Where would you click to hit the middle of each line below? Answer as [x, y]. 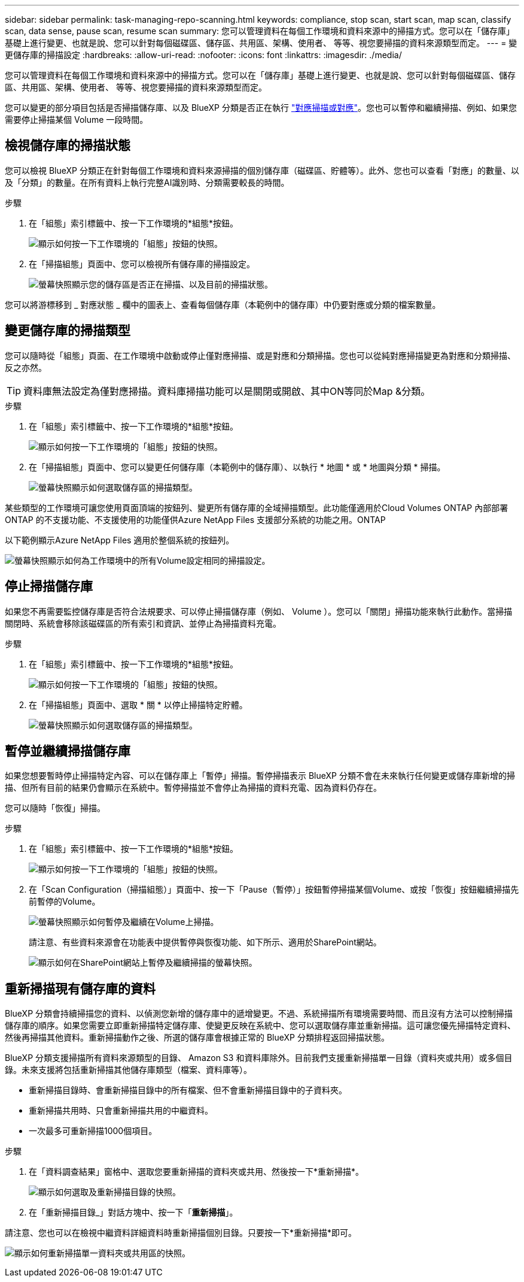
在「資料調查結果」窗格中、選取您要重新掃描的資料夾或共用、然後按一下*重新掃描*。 [196, 1172]
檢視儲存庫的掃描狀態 [68, 146]
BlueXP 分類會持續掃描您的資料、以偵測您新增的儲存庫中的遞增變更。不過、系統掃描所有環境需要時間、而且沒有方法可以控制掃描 [259, 1014]
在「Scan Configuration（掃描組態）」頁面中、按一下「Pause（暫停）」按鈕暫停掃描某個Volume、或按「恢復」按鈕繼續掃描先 [274, 890]
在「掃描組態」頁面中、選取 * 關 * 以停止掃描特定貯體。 [138, 705]
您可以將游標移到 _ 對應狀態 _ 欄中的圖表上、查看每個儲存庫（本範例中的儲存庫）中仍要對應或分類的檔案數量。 [223, 304]
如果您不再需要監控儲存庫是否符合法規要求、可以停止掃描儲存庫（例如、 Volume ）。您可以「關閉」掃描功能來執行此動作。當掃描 [259, 611]
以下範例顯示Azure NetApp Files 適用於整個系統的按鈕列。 [120, 540]
